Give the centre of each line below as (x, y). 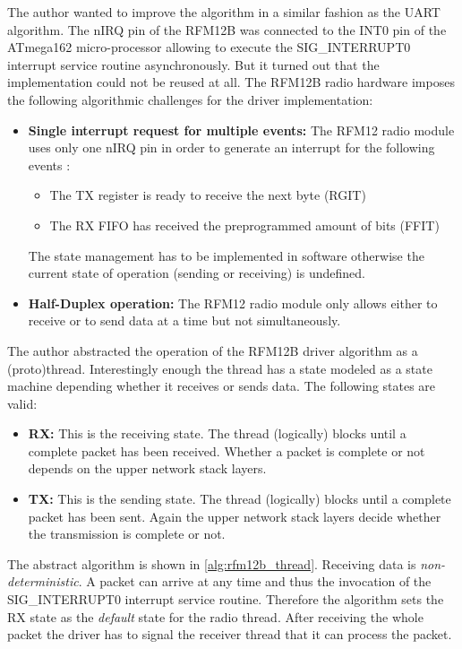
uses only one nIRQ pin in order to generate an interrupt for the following (231, 147)
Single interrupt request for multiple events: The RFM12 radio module (241, 130)
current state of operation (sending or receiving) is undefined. (197, 273)
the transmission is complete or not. (127, 534)
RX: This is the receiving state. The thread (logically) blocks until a (217, 433)
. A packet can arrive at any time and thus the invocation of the (255, 581)
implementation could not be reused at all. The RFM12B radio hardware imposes (231, 82)
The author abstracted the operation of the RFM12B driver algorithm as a (213, 350)
